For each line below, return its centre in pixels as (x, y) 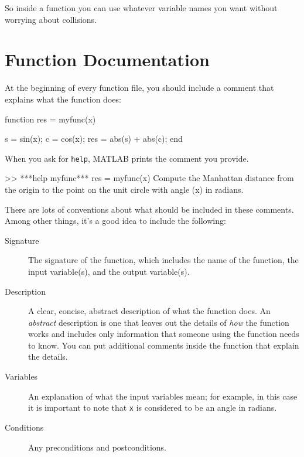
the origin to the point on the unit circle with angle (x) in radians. (124, 189)
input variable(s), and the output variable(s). (109, 271)
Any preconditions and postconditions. (97, 447)
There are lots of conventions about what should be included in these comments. (149, 209)
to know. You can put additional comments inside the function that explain (164, 345)
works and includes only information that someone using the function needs (164, 334)
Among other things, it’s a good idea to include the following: (115, 221)
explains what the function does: (63, 99)
